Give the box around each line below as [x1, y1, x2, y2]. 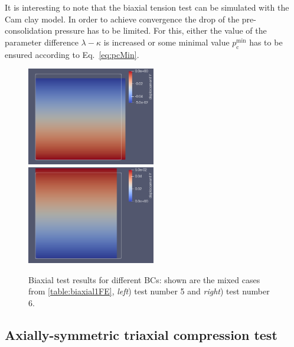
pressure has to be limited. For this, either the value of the [54, 24, 267, 37]
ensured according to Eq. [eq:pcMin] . [5, 48, 139, 60]
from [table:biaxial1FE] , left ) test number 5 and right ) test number [28, 285, 270, 297]
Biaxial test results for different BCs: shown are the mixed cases [28, 273, 260, 286]
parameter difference [5, 35, 79, 48]
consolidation [5, 24, 53, 37]
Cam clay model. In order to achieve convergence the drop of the [5, 12, 240, 25]
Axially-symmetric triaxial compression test [5, 326, 277, 344]
